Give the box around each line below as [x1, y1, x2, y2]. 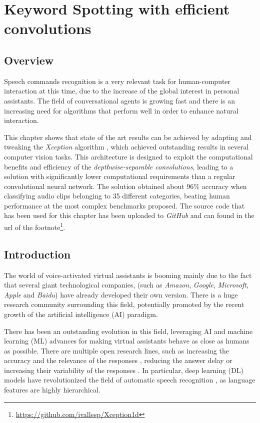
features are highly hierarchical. [4, 384, 100, 395]
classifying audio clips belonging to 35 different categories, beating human [4, 190, 230, 201]
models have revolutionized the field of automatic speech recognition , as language [4, 374, 255, 385]
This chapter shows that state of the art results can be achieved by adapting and [4, 131, 252, 142]
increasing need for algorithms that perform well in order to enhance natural [4, 105, 238, 115]
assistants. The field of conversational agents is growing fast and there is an [4, 95, 235, 105]
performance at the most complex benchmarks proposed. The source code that [4, 200, 245, 210]
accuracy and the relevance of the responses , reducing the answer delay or [4, 355, 232, 365]
